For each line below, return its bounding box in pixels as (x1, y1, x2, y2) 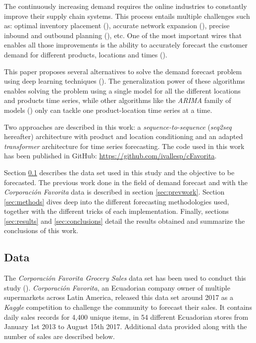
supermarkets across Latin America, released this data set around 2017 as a (4, 292, 233, 302)
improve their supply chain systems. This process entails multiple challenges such (4, 10, 250, 21)
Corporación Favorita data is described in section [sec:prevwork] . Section (4, 187, 225, 197)
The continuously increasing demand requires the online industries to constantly (4, 1, 247, 11)
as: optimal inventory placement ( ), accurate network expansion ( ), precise (4, 20, 230, 31)
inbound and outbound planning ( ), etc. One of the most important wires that (4, 30, 242, 40)
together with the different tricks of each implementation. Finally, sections (4, 206, 229, 216)
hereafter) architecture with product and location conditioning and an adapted (4, 131, 243, 142)
